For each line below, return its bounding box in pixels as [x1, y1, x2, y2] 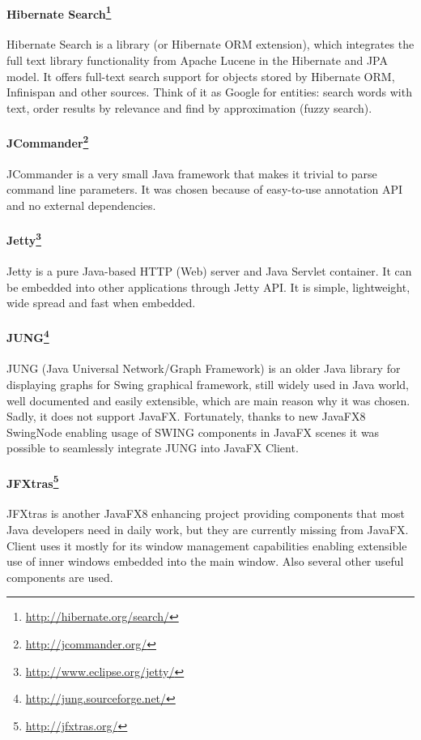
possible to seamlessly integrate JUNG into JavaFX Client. [6, 439, 299, 456]
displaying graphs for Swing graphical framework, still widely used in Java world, [6, 375, 410, 392]
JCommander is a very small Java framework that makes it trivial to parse [6, 165, 377, 182]
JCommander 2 [6, 132, 89, 151]
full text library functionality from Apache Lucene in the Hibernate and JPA [6, 52, 388, 69]
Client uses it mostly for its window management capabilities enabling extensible [6, 537, 407, 554]
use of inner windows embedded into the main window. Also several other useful [6, 553, 404, 570]
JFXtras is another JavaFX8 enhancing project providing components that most [6, 505, 406, 522]
